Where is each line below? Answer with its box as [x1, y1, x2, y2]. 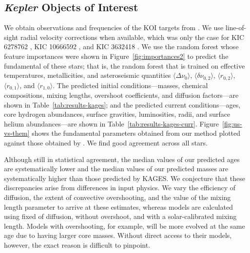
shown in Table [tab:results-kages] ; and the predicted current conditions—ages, [4, 99, 241, 109]
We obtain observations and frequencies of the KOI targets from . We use [4, 22, 224, 33]
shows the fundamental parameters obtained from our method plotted [32, 128, 241, 138]
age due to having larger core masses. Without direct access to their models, [4, 230, 232, 240]
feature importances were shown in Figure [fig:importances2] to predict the [4, 51, 229, 61]
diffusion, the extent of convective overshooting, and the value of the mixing [4, 192, 231, 202]
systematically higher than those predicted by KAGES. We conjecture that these [4, 173, 245, 183]
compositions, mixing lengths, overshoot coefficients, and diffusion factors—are [4, 90, 239, 100]
